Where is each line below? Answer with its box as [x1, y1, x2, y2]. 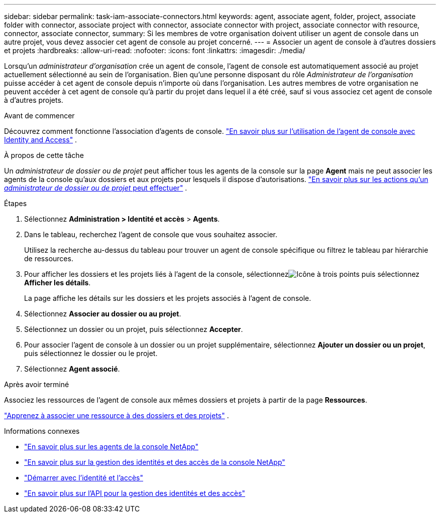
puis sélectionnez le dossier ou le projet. [24, 349, 158, 358]
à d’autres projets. [4, 96, 63, 104]
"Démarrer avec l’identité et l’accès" [24, 473, 143, 482]
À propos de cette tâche [4, 151, 84, 159]
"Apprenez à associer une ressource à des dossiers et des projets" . [4, 411, 229, 420]
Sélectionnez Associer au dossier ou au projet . [24, 309, 181, 318]
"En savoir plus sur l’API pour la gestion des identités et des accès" [24, 489, 246, 497]
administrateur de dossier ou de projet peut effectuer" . [4, 184, 187, 192]
